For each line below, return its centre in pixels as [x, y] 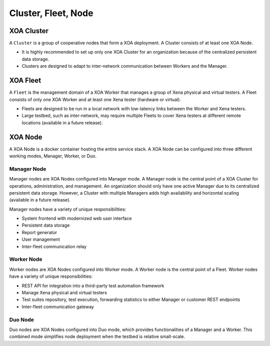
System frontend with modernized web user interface [77, 219]
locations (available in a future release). [62, 122]
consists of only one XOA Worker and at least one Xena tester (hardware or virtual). [95, 99]
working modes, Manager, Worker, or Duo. [53, 156]
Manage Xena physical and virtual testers [64, 292]
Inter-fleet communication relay [54, 246]
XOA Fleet [25, 80]
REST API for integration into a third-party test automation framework [93, 285]
